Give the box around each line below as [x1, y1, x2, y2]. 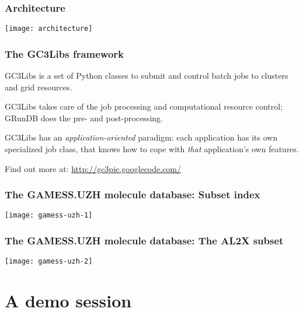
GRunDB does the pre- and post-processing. [5, 111, 163, 124]
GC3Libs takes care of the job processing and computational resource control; [5, 100, 283, 113]
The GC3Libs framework [5, 46, 124, 61]
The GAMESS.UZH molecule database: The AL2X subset [5, 233, 284, 248]
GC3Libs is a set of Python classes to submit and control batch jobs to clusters [5, 69, 288, 82]
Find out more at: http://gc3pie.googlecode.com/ [5, 162, 182, 174]
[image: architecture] [5, 24, 93, 33]
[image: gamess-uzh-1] [5, 211, 93, 220]
